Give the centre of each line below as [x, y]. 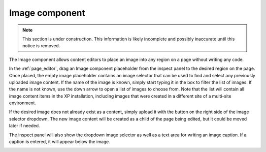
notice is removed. [41, 46]
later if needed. [25, 126]
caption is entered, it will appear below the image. [60, 142]
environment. [23, 103]
